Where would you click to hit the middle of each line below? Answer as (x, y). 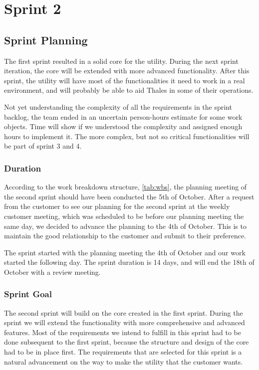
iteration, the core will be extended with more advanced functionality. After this (127, 71)
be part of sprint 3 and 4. (43, 146)
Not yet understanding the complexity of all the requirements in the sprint (118, 106)
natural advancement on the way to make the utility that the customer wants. (124, 361)
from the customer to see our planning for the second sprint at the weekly (117, 206)
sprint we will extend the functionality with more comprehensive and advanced (125, 322)
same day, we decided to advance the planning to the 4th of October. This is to (125, 226)
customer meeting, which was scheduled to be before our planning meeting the (124, 216)
